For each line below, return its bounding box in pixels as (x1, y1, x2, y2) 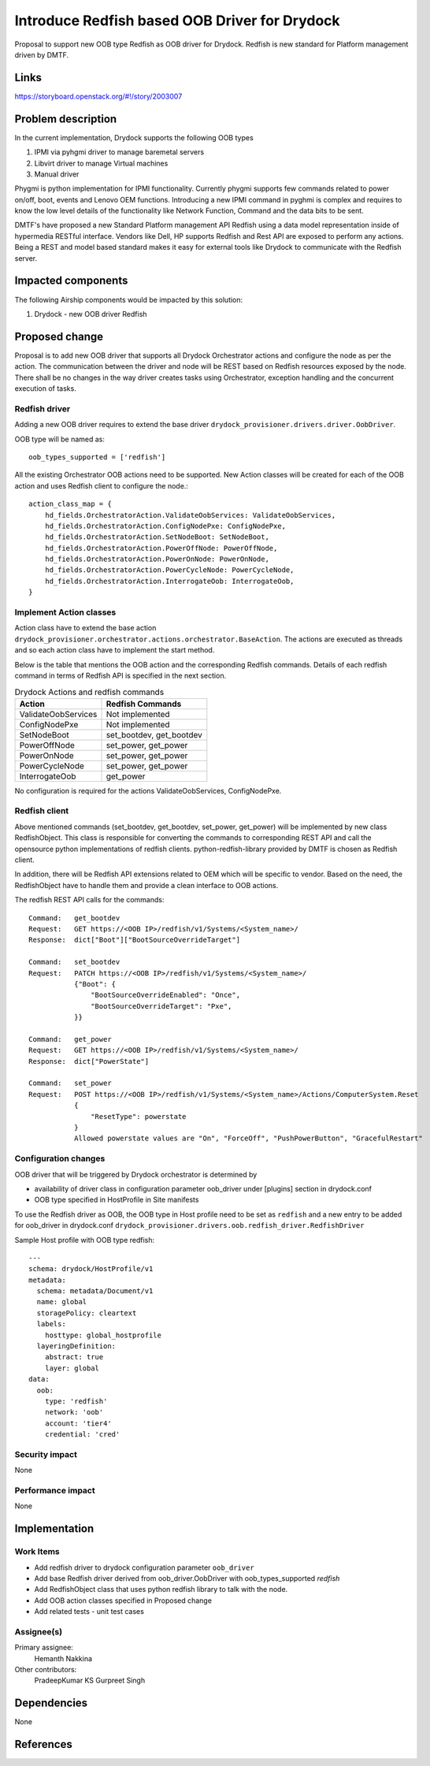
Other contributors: (14, 1665, 77, 1675)
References (14, 1738, 72, 1751)
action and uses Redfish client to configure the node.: (14, 481, 189, 490)
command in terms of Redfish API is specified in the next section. (14, 671, 227, 680)
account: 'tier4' (44, 1418, 112, 1428)
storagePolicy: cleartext (36, 1308, 137, 1318)
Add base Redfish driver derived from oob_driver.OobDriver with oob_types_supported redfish (34, 1573, 340, 1583)
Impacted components (14, 274, 128, 288)
